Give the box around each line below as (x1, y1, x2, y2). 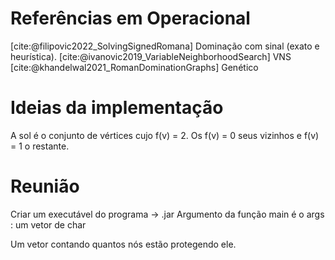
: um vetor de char (10, 218, 87, 231)
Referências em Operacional (10, 7, 251, 30)
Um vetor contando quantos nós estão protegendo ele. (10, 238, 237, 250)
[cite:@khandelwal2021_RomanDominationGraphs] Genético (10, 61, 259, 73)
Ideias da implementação (10, 97, 224, 119)
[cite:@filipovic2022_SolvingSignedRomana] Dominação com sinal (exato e (10, 40, 320, 52)
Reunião (10, 175, 80, 198)
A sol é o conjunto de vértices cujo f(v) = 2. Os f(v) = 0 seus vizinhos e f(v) (10, 129, 320, 141)
